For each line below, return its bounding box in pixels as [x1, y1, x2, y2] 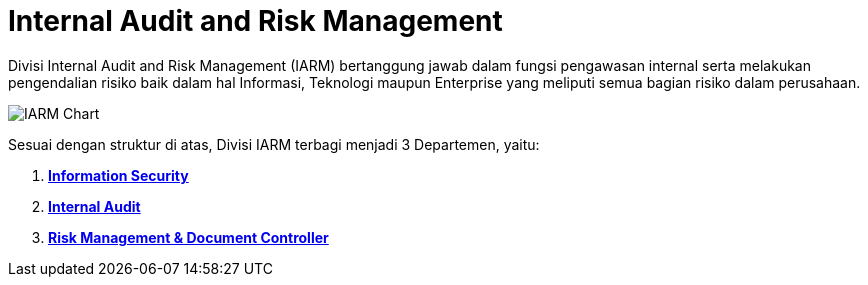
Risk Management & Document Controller [48, 228, 329, 246]
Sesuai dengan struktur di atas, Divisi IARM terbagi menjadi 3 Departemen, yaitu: [8, 135, 540, 153]
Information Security [48, 166, 189, 184]
